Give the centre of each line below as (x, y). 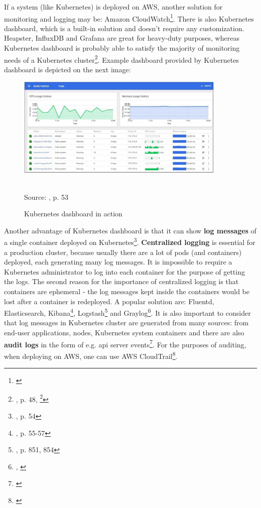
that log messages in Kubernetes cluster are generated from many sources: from (126, 323)
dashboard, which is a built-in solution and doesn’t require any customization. (124, 28)
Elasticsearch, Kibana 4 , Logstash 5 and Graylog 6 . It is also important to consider (127, 312)
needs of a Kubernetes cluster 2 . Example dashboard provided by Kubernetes (121, 59)
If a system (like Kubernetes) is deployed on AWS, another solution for (113, 7)
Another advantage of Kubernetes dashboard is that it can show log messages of (130, 230)
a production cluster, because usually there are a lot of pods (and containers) (123, 252)
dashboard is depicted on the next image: (68, 69)
